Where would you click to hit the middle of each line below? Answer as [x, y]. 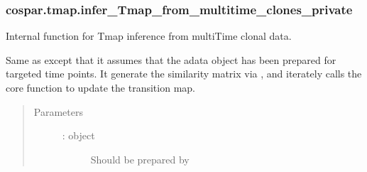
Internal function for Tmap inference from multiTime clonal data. [149, 36]
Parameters [58, 111]
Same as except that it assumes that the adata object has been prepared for [171, 59]
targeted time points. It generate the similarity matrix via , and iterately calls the [184, 74]
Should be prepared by [140, 159]
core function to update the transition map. [100, 87]
